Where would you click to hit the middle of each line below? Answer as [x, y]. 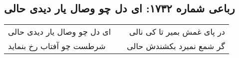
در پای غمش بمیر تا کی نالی [177, 32]
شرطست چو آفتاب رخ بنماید [57, 46]
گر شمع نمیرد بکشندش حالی [176, 46]
